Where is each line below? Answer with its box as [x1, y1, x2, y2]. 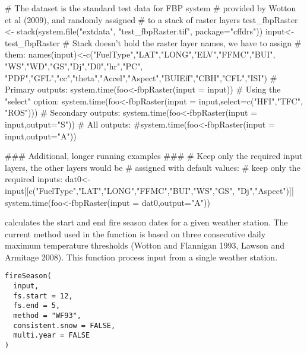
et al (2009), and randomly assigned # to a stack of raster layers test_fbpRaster [5, 13, 298, 26]
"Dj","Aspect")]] [237, 184, 294, 196]
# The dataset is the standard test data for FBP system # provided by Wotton [5, 2, 296, 14]
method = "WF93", [13, 311, 81, 320]
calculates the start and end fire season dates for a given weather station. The [5, 216, 288, 228]
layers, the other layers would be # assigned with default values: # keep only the [5, 161, 300, 173]
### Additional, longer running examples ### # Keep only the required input [5, 150, 303, 162]
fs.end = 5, [13, 301, 61, 310]
